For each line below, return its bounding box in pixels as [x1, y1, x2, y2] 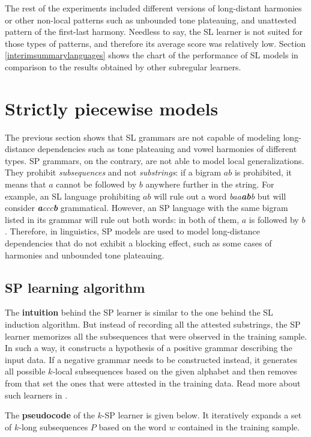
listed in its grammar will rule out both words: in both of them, [5, 213, 240, 225]
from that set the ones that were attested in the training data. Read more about [5, 376, 301, 389]
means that [5, 178, 46, 191]
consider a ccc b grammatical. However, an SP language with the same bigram [5, 201, 288, 214]
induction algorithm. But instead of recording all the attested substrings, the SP [5, 318, 301, 331]
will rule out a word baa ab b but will [154, 189, 286, 202]
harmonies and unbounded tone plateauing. [5, 248, 165, 261]
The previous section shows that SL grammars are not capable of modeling [5, 130, 280, 143]
